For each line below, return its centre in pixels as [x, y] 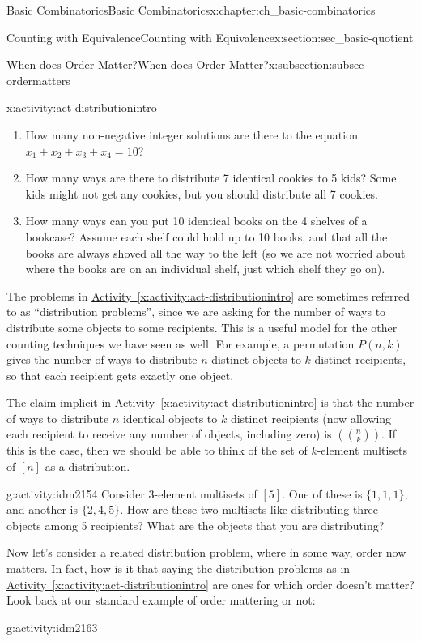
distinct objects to [256, 359]
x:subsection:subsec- [318, 64]
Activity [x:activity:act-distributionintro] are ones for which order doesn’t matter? [210, 584]
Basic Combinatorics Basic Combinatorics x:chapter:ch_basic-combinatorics [191, 10]
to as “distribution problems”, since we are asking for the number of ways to [196, 312]
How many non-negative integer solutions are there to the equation [191, 134]
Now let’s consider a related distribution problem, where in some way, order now [206, 552]
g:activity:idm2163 [52, 627]
